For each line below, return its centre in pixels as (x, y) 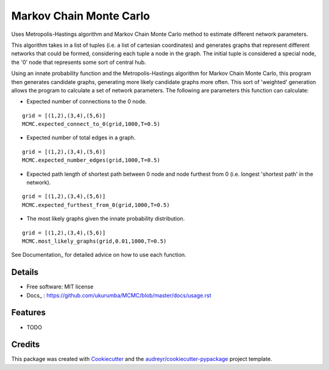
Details (25, 272)
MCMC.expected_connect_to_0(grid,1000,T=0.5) (91, 124)
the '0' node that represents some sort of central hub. (79, 62)
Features (28, 312)
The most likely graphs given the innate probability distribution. (106, 218)
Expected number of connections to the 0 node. (87, 102)
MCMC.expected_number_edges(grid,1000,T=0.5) (91, 160)
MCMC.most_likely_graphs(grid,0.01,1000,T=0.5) (94, 241)
